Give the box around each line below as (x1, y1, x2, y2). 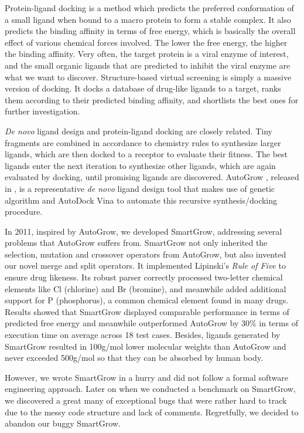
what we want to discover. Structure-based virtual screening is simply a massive (5, 70, 292, 83)
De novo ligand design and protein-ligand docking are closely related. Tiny (5, 124, 272, 137)
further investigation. (5, 105, 80, 117)
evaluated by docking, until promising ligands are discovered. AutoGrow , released (5, 171, 299, 183)
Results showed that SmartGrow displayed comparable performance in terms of (5, 305, 289, 317)
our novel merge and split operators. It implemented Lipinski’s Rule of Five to (5, 259, 286, 272)
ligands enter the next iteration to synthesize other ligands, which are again (5, 159, 276, 171)
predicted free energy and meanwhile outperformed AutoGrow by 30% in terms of (5, 317, 298, 329)
